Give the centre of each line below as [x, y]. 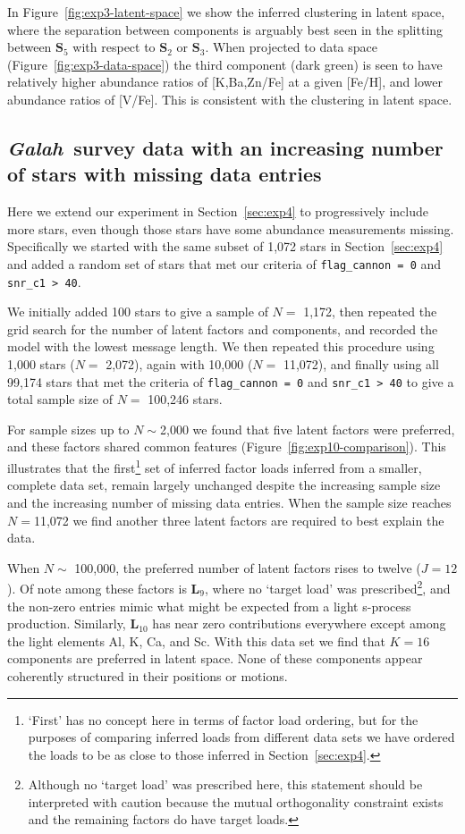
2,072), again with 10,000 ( [179, 364]
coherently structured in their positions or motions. [148, 675]
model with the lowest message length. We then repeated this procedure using [221, 346]
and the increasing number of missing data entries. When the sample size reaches [229, 502]
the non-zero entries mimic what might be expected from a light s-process [209, 606]
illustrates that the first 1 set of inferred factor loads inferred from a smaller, [215, 466]
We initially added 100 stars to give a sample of [138, 312]
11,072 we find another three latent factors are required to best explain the [239, 520]
